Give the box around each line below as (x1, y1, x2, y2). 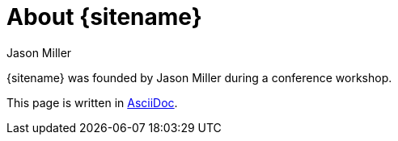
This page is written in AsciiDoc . (6, 95, 178, 110)
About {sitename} (6, 3, 202, 31)
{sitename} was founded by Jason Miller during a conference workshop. (6, 70, 392, 85)
